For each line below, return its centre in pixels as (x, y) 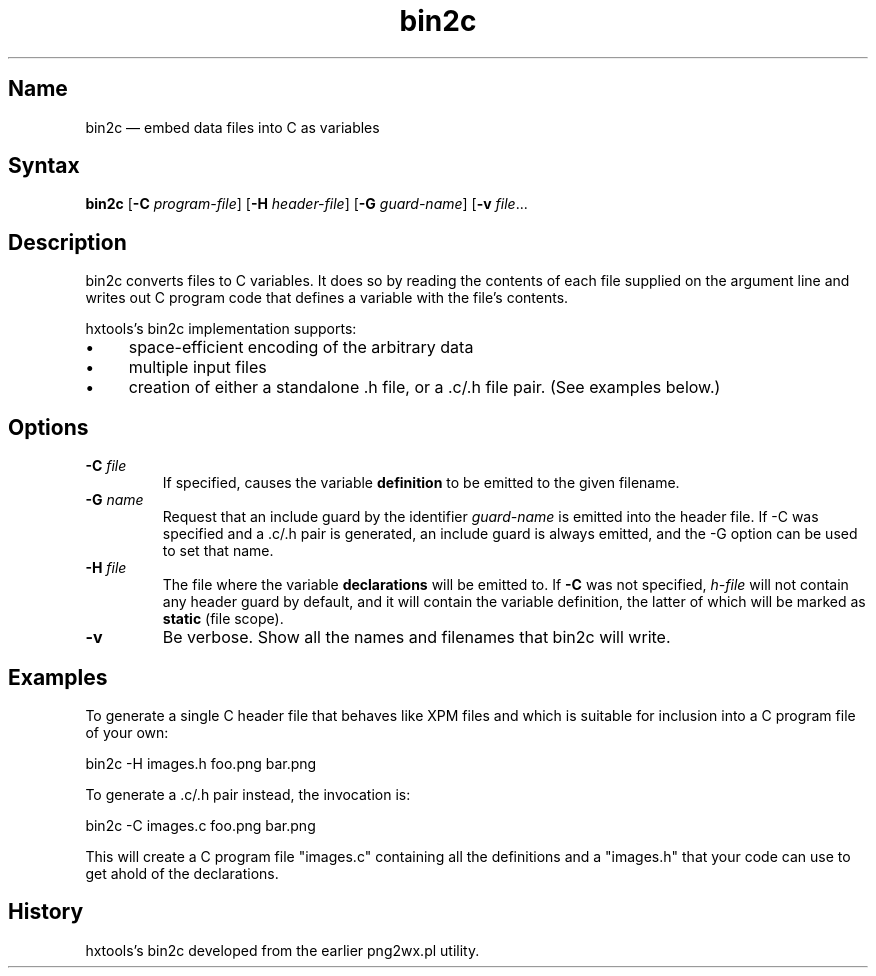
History (46, 912)
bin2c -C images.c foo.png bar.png (200, 825)
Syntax (44, 166)
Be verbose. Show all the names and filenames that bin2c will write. (416, 637)
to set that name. (218, 551)
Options (48, 427)
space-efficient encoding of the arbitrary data (301, 347)
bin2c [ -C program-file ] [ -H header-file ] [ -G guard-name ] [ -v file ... (306, 204)
